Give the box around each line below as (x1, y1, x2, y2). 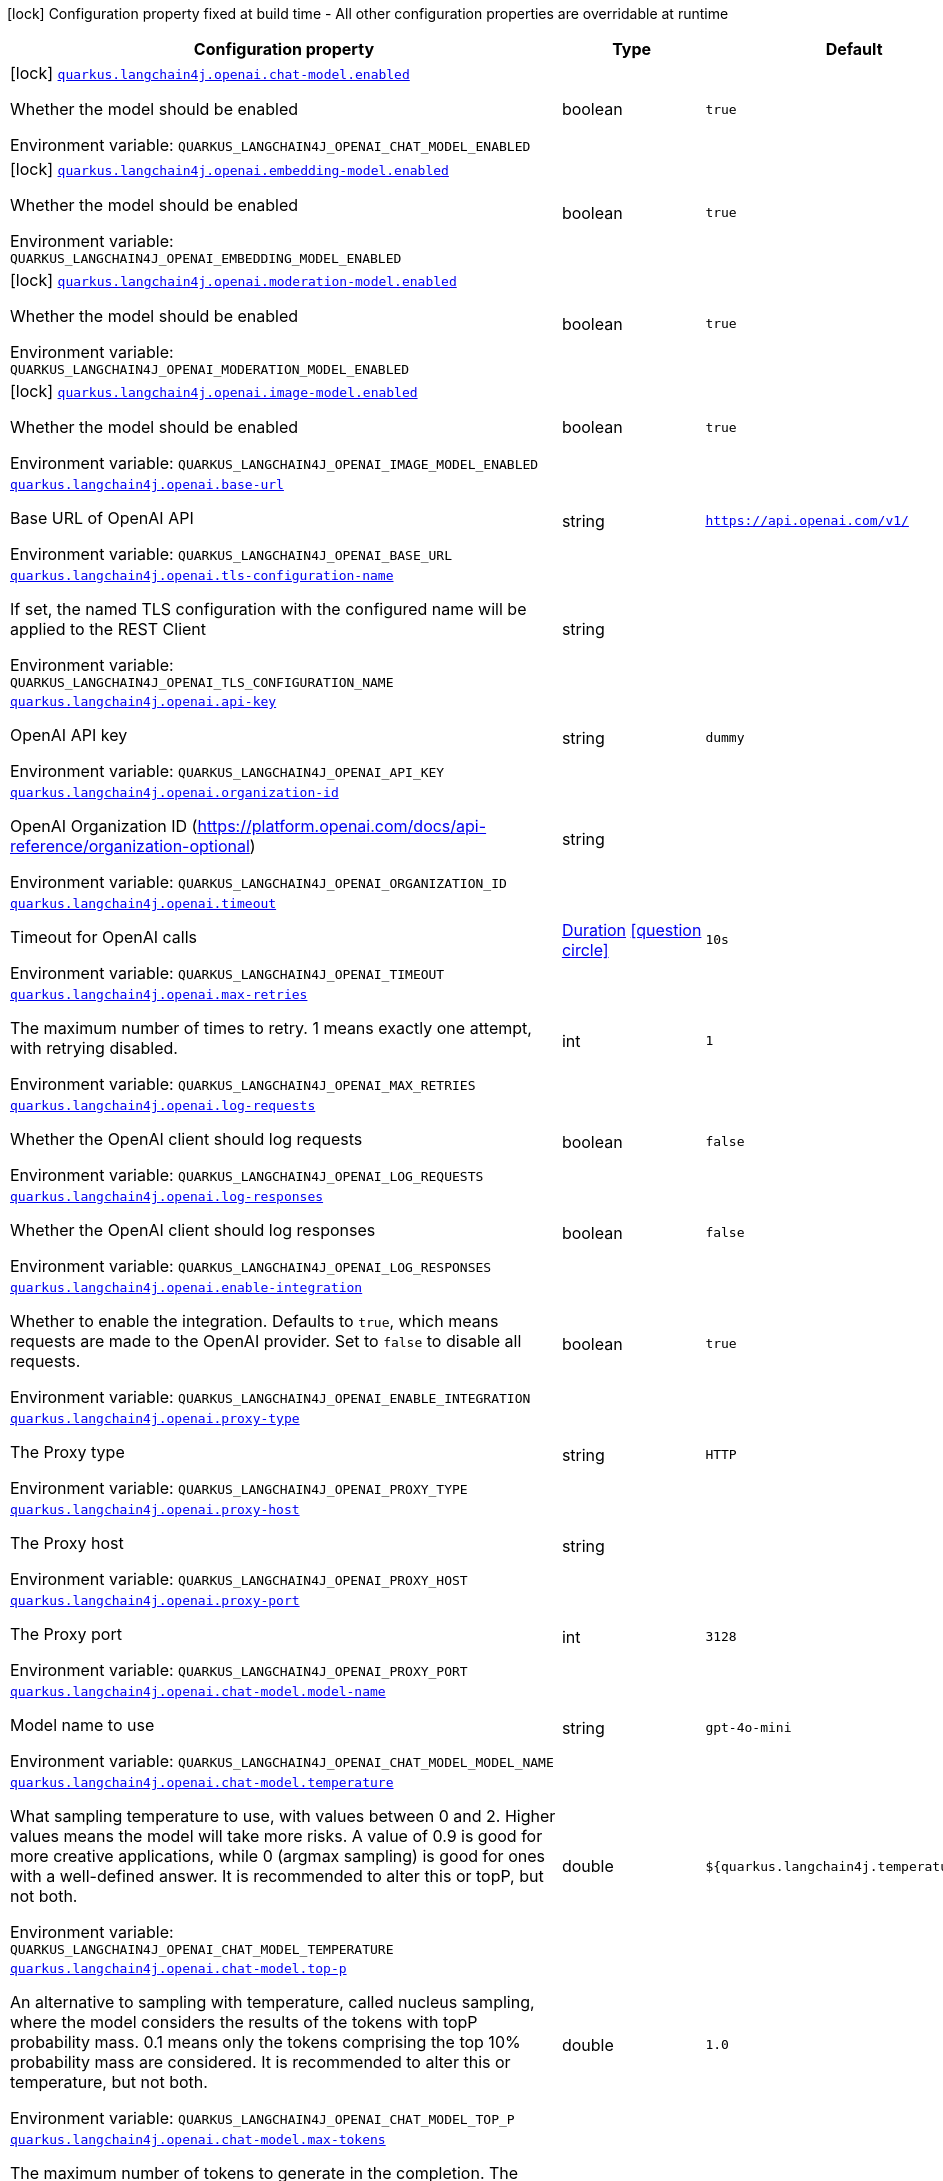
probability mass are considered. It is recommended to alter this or (10, 2052, 511, 2072)
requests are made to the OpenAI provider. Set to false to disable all (10, 1331, 522, 1351)
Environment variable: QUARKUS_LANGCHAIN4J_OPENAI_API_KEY (10, 761, 445, 781)
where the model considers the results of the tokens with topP (10, 2012, 478, 2032)
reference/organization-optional (10, 836, 250, 856)
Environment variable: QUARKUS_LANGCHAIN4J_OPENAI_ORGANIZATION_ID (10, 872, 507, 892)
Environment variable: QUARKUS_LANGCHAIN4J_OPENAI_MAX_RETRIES (10, 1074, 476, 1094)
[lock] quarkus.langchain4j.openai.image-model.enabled (10, 381, 418, 401)
